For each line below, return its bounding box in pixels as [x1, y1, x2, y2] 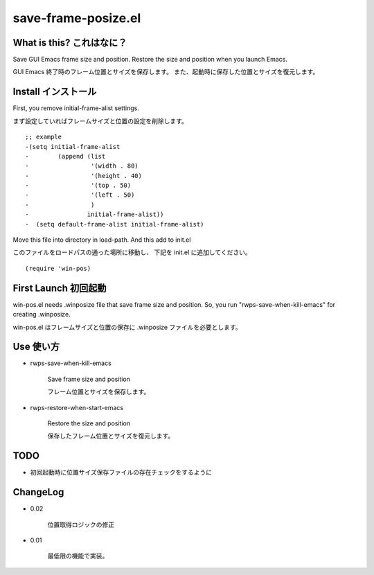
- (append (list [25, 152, 106, 160]
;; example [25, 133, 62, 141]
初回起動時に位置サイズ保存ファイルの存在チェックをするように [30, 468, 213, 477]
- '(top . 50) [25, 182, 132, 190]
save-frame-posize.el [12, 10, 141, 26]
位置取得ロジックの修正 [47, 520, 114, 529]
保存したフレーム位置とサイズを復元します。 [47, 432, 175, 440]
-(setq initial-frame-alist [25, 143, 121, 150]
